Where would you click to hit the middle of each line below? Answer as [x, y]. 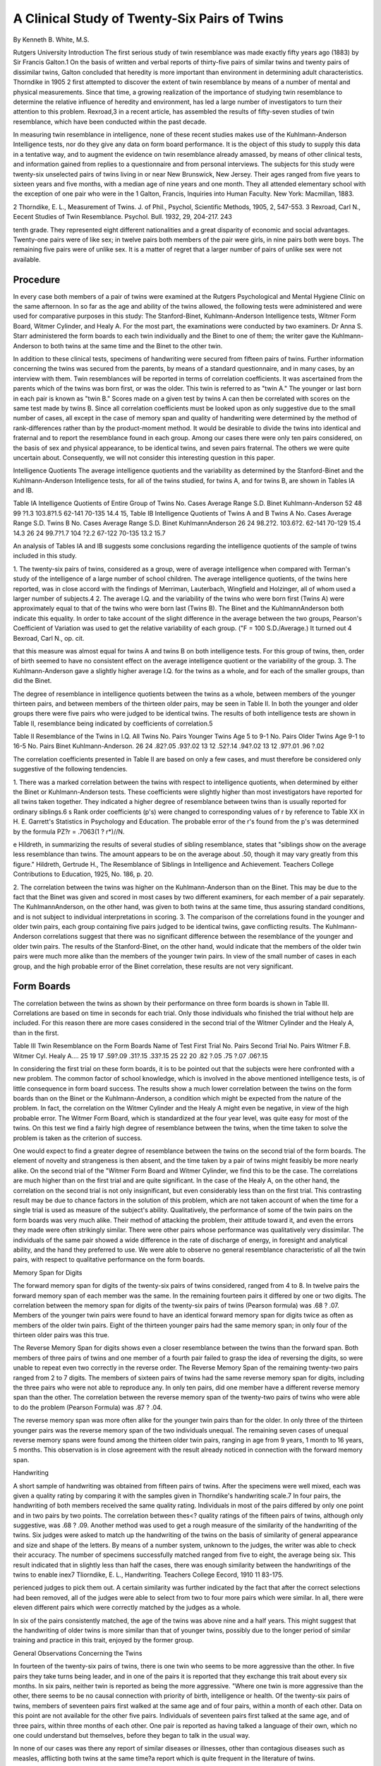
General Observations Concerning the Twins [78, 1653]
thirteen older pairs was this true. [61, 1335]
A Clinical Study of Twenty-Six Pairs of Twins [148, 18]
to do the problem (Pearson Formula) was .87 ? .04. [87, 1407]
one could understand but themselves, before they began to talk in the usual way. [132, 1735]
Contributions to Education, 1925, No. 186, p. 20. [83, 874]
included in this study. [45, 556]
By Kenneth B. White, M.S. [51, 40]
